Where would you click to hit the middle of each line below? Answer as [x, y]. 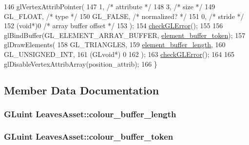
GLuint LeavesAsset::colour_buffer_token [89, 136]
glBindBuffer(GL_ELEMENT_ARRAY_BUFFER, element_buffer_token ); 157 [125, 35]
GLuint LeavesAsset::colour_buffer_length [90, 114]
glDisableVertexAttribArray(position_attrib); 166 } [81, 63]
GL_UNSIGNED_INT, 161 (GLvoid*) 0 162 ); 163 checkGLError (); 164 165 [119, 54]
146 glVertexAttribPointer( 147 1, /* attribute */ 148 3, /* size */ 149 [110, 6]
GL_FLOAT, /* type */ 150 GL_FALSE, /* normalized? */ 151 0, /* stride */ [124, 16]
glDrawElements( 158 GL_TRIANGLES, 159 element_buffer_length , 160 [115, 45]
